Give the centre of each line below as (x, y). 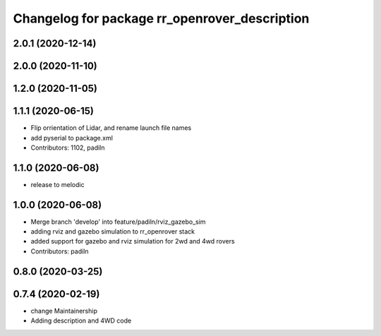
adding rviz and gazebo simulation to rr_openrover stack (113, 232)
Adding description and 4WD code (81, 320)
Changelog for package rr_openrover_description (161, 18)
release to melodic (58, 184)
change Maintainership (64, 311)
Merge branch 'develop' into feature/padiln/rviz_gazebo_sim (118, 222)
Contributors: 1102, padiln (68, 148)
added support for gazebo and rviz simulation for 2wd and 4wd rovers (133, 241)
